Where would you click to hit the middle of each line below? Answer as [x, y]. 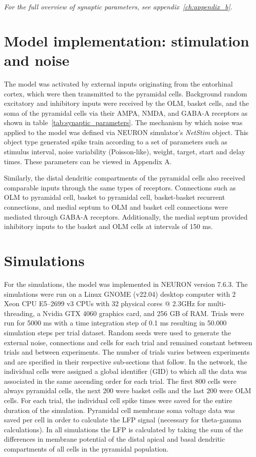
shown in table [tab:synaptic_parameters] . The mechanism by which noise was [123, 122]
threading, [19, 313]
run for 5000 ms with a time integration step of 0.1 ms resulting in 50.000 [115, 323]
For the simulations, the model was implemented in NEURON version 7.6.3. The [126, 284]
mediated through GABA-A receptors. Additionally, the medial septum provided [126, 216]
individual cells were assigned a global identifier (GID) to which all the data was [126, 371]
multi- [217, 303]
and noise [37, 60]
